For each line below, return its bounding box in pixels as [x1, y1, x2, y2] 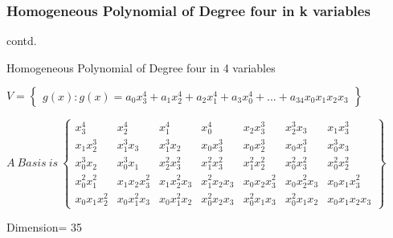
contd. [6, 32, 37, 49]
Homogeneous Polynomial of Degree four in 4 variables [6, 59, 276, 76]
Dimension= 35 [6, 219, 82, 236]
